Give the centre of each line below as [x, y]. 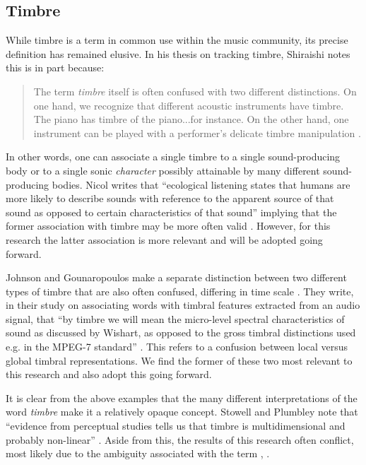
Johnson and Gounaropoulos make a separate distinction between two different [176, 277]
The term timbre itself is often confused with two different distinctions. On [195, 91]
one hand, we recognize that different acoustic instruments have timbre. [189, 105]
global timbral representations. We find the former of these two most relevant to [179, 360]
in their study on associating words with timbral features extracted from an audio [183, 305]
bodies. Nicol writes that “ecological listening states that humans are [201, 184]
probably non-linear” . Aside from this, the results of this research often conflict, [180, 439]
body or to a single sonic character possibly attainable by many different [163, 170]
